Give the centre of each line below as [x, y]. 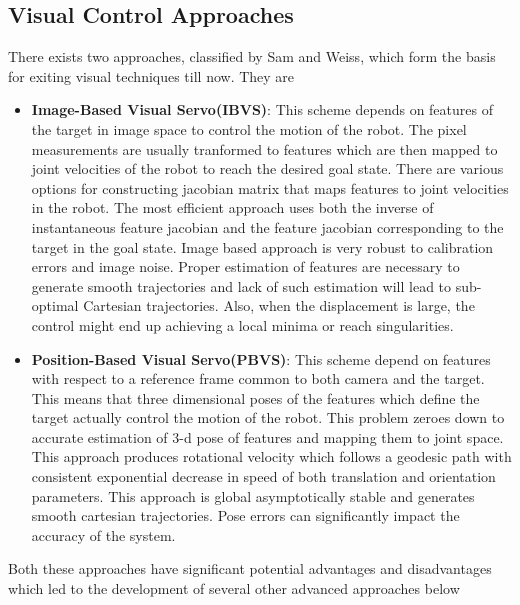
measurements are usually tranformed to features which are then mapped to [264, 148]
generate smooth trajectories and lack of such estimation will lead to [241, 285]
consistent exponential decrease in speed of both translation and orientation [263, 476]
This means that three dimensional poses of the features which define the [255, 397]
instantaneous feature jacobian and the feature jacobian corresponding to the [267, 226]
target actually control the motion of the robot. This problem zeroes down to [268, 417]
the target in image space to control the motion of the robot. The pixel [249, 128]
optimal [55, 305]
